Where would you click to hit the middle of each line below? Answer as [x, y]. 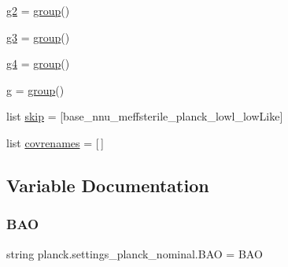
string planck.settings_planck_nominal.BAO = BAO [135, 253]
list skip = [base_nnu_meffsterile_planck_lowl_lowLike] [145, 116]
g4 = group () [38, 63]
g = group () [35, 89]
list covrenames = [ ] [55, 142]
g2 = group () [38, 10]
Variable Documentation [108, 185]
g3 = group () [38, 37]
